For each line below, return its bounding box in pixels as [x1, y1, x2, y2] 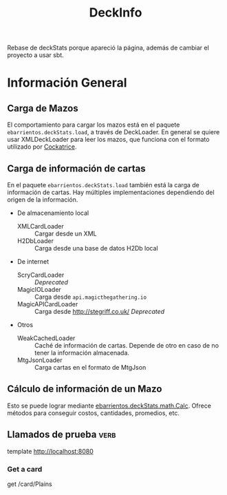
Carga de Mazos [7, 102, 78, 114]
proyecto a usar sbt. [7, 51, 64, 59]
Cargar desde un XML [34, 229, 97, 238]
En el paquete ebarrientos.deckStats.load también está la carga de [7, 181, 199, 189]
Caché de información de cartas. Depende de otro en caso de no [34, 341, 219, 349]
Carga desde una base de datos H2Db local [34, 244, 158, 252]
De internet [17, 257, 50, 266]
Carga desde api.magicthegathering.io [34, 293, 147, 301]
